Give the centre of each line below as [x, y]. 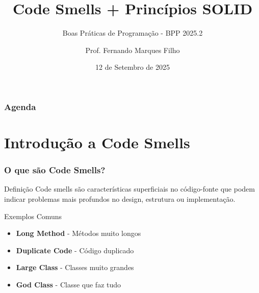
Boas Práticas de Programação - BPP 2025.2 [133, 33]
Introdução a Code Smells [97, 142]
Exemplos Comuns [33, 216]
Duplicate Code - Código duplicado [75, 250]
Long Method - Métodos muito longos [79, 233]
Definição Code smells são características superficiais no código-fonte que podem [129, 189]
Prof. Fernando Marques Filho [133, 50]
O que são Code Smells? [55, 170]
